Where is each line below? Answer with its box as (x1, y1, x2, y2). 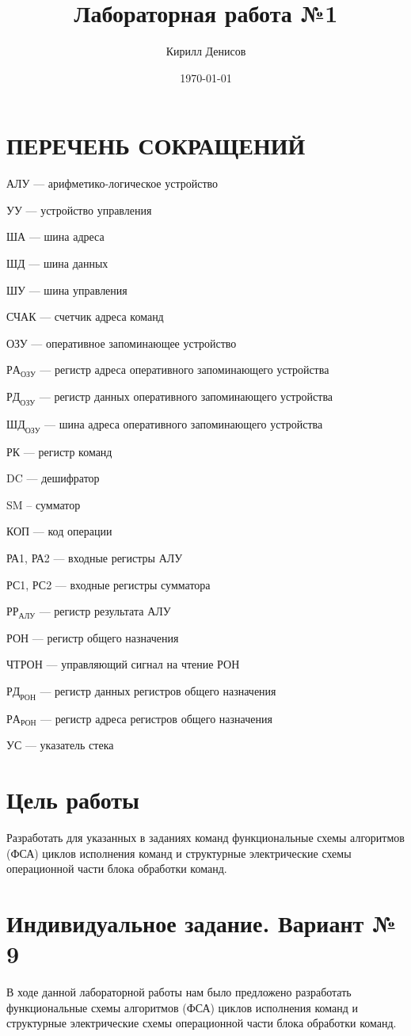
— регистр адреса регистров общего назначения (40, 710, 272, 726)
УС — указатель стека (6, 737, 114, 753)
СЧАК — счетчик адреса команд (6, 308, 164, 325)
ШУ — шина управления (6, 281, 127, 298)
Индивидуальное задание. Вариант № (6, 907, 397, 939)
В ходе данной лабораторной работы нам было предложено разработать (6, 984, 352, 1000)
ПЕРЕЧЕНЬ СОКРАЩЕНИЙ (6, 129, 306, 162)
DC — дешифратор (6, 470, 100, 486)
